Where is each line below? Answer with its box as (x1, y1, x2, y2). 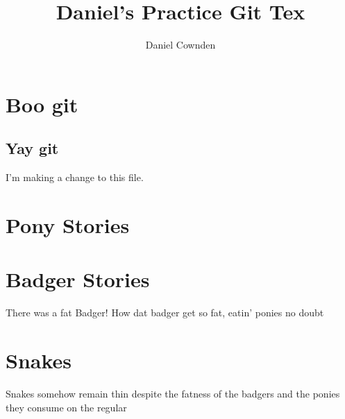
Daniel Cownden (145, 37, 216, 52)
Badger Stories (6, 265, 150, 293)
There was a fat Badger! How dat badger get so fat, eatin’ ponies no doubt (6, 305, 324, 320)
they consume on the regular (6, 400, 127, 414)
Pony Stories (6, 210, 130, 239)
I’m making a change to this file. (6, 170, 144, 185)
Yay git (6, 137, 59, 159)
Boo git (6, 89, 78, 118)
